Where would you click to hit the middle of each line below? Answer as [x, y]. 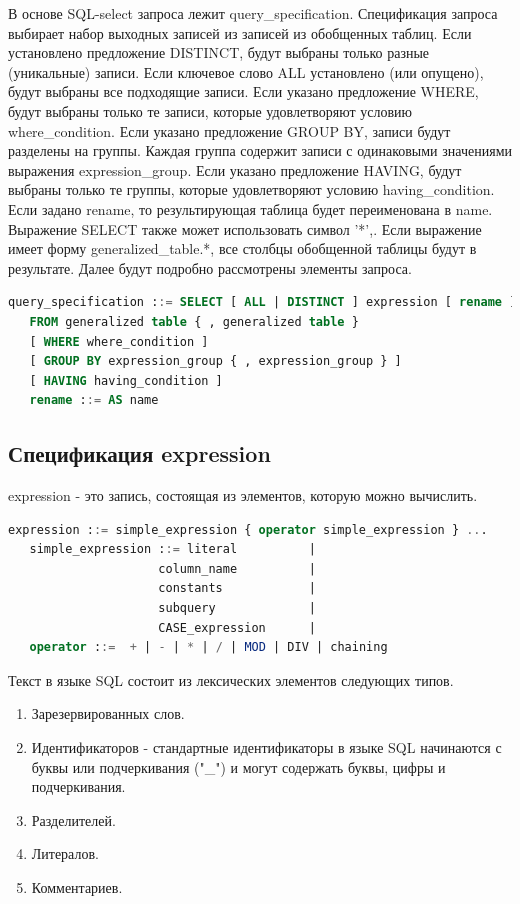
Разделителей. [73, 819]
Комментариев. [77, 886]
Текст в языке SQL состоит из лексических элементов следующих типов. [231, 679]
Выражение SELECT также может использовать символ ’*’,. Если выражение [245, 228]
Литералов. [65, 853]
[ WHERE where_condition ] [119, 341]
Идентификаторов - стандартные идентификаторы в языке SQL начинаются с [266, 747]
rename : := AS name [94, 400]
